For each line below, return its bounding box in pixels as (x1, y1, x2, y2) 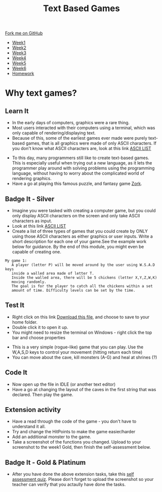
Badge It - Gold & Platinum (5, 458, 86, 466)
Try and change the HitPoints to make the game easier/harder (12, 429, 136, 435)
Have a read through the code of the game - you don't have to (12, 418, 137, 425)
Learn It (5, 107, 29, 115)
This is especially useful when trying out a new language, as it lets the (12, 160, 152, 166)
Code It (5, 368, 28, 377)
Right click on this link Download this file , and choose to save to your (12, 314, 149, 320)
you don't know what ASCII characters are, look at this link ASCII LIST (12, 146, 151, 151)
